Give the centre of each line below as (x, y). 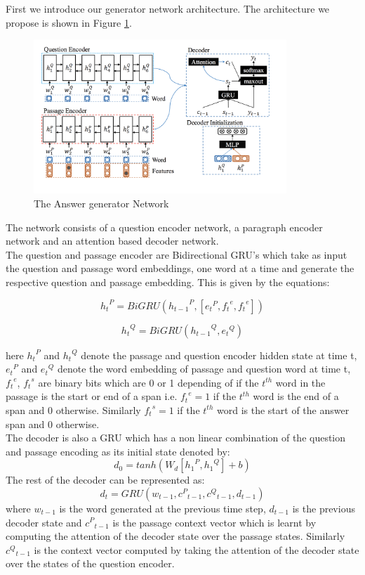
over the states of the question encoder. (90, 563)
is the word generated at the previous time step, (162, 508)
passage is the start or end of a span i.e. (92, 396)
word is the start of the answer (283, 409)
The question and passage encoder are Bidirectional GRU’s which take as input (177, 254)
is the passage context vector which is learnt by (214, 522)
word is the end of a (296, 396)
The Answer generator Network (101, 203)
